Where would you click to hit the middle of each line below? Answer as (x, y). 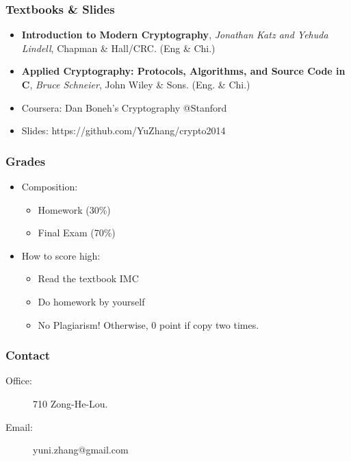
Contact (28, 355)
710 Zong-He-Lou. (70, 403)
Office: (19, 381)
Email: (19, 426)
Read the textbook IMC (88, 278)
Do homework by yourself (91, 301)
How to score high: (61, 255)
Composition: (50, 186)
